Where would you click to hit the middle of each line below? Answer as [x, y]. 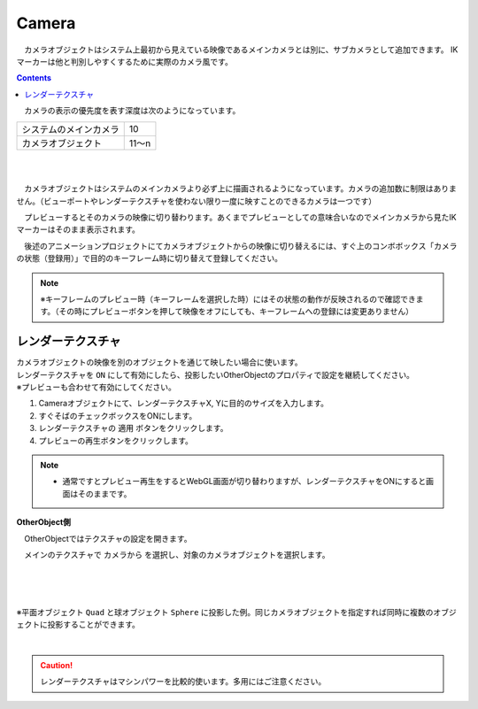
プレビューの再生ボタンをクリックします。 [116, 440]
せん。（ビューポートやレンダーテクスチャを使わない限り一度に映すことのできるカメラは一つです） [197, 201]
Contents [34, 78]
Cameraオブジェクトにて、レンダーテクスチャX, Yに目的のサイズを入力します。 [184, 404]
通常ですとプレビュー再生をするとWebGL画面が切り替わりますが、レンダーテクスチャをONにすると [244, 482]
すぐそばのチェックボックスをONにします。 [118, 415]
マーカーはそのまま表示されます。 [78, 229]
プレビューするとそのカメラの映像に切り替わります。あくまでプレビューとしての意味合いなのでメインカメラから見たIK [240, 218]
